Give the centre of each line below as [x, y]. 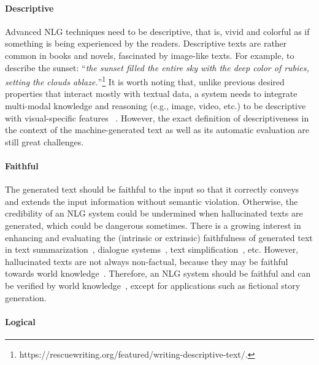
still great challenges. [44, 141]
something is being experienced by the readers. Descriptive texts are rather [146, 43]
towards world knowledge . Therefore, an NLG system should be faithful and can [158, 273]
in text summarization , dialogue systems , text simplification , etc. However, [152, 249]
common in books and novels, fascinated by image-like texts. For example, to [150, 55]
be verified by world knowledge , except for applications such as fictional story [153, 285]
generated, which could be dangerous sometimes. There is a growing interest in [153, 225]
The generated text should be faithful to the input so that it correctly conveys [152, 189]
